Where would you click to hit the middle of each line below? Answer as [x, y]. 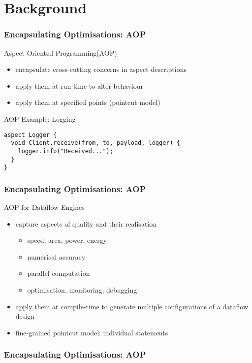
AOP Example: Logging [40, 118]
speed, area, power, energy [67, 240]
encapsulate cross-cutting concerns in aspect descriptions [101, 69]
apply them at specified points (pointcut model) [88, 102]
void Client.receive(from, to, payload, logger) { [95, 143]
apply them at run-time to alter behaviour [79, 85]
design [25, 316]
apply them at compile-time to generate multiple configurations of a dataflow [132, 306]
